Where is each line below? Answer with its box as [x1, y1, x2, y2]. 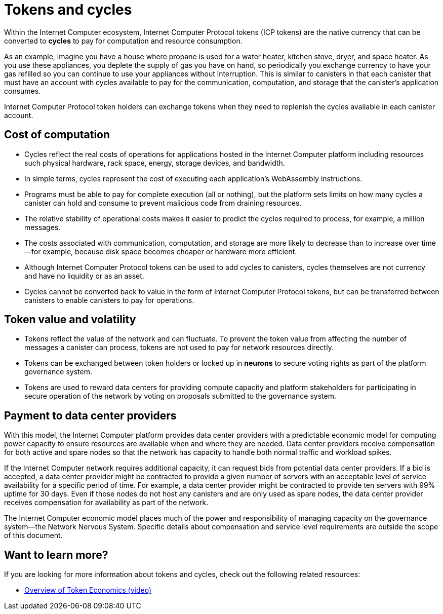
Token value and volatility [4, 313, 136, 326]
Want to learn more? [4, 548, 108, 561]
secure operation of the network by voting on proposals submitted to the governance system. [24, 392, 336, 401]
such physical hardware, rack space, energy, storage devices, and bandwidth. [24, 158, 285, 167]
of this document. [4, 531, 63, 540]
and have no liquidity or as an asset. [24, 271, 144, 280]
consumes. [4, 86, 41, 95]
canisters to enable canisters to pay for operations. [24, 295, 194, 304]
